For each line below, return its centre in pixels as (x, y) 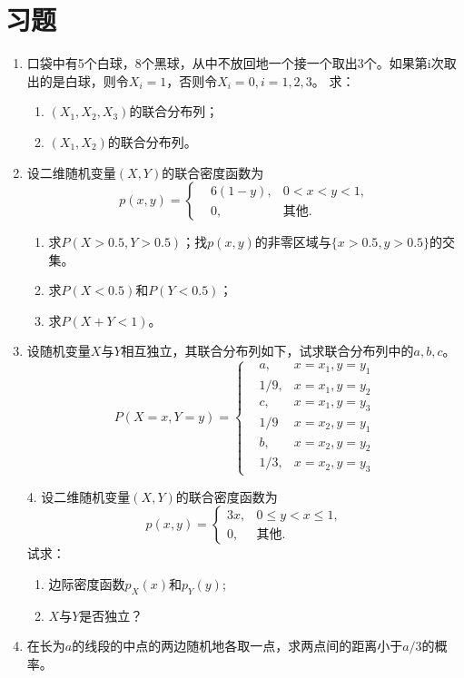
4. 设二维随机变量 (79, 496)
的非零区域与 (293, 242)
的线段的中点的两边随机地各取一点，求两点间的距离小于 (237, 646)
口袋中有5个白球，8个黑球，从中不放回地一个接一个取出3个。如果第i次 (235, 63)
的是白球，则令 (84, 80)
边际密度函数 (87, 583)
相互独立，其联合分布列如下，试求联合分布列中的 (267, 351)
